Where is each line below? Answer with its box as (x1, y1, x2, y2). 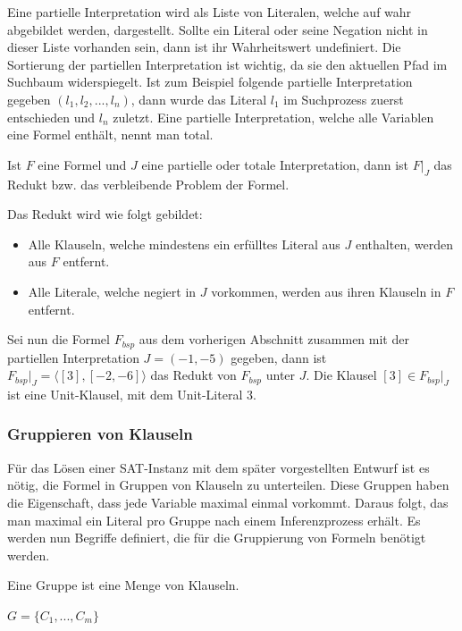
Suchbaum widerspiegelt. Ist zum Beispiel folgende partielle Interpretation (7, 72, 413, 91)
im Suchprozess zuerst (283, 89, 404, 108)
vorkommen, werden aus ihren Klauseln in (211, 282, 441, 300)
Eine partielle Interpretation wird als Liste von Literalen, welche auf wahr (7, 3, 412, 21)
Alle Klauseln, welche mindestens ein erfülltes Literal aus (28, 234, 340, 253)
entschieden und (7, 107, 96, 126)
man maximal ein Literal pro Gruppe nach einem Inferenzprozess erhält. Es (7, 510, 421, 529)
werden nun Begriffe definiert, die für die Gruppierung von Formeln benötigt (7, 528, 426, 547)
